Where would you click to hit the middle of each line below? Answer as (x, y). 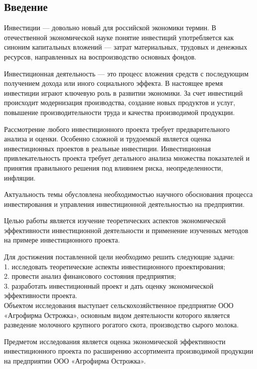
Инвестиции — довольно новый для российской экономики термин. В (110, 28)
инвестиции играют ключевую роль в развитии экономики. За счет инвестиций (124, 92)
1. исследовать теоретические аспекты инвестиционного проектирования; (115, 266)
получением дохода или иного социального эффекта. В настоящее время (114, 83)
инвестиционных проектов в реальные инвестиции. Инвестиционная (107, 148)
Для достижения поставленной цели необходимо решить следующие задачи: (119, 257)
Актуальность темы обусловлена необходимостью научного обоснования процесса (128, 194)
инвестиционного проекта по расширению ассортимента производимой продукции (129, 351)
